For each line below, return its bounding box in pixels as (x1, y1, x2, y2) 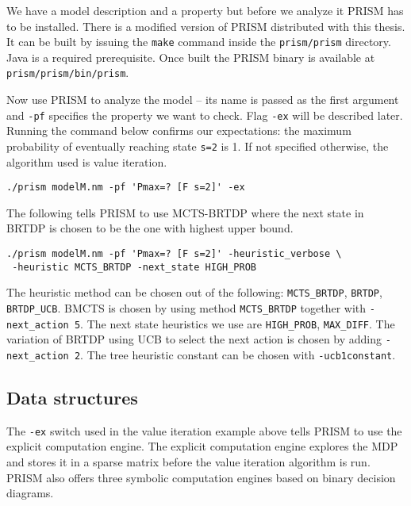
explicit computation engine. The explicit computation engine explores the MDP (6, 438, 398, 454)
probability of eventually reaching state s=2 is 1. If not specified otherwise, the (6, 137, 389, 154)
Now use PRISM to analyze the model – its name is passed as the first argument (6, 91, 399, 108)
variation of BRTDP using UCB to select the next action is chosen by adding (6, 331, 382, 347)
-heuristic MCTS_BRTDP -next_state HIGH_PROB (12, 261, 256, 273)
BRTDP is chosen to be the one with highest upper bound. (6, 220, 294, 236)
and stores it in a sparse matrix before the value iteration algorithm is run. (6, 454, 371, 470)
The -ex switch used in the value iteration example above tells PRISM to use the (6, 422, 402, 439)
